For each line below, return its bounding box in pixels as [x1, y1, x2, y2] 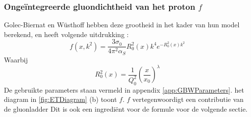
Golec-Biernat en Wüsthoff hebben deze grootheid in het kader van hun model [4, 19, 240, 30]
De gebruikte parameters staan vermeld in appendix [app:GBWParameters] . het [4, 84, 245, 95]
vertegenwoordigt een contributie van [132, 94, 244, 104]
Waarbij [4, 54, 28, 64]
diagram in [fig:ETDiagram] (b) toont [4, 94, 117, 104]
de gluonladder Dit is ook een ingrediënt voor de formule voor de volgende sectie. [4, 103, 248, 114]
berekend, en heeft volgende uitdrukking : [4, 29, 129, 39]
